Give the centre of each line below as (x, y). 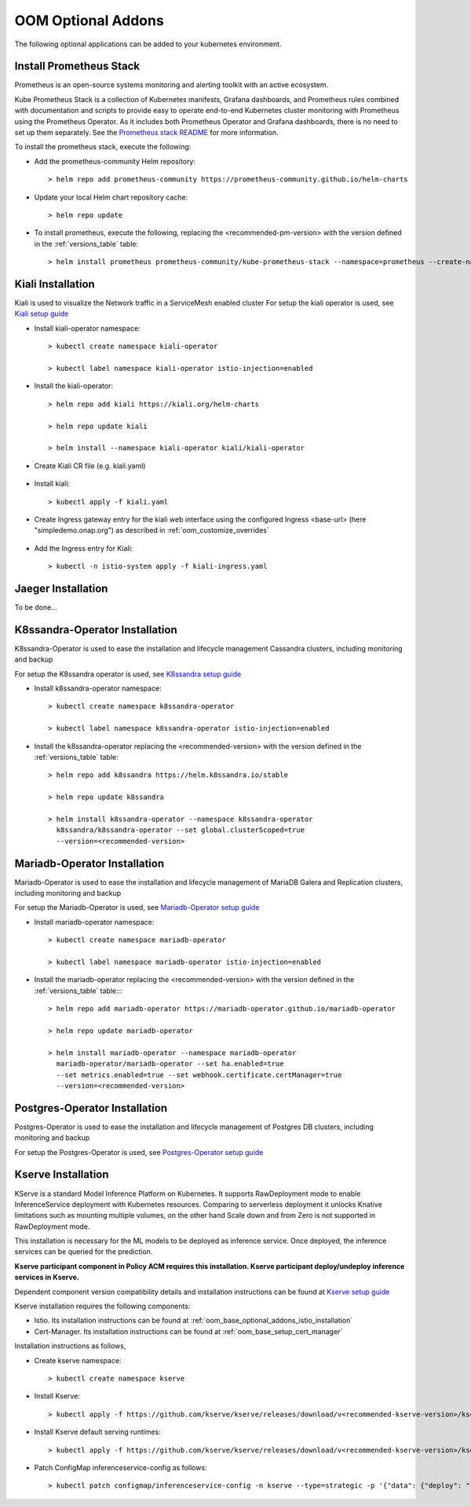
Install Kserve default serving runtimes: (97, 1432)
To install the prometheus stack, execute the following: (103, 147)
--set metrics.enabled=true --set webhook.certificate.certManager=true (199, 1075)
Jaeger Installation (61, 588)
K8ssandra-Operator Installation (96, 630)
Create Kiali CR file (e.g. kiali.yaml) (90, 466)
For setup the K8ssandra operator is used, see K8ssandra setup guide (128, 674)
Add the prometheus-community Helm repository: (115, 161)
